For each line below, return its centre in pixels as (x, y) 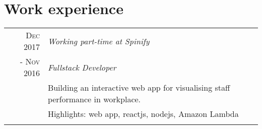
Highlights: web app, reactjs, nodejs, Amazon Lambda (143, 114)
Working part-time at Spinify (99, 41)
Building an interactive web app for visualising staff (139, 88)
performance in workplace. (94, 99)
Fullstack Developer (82, 67)
